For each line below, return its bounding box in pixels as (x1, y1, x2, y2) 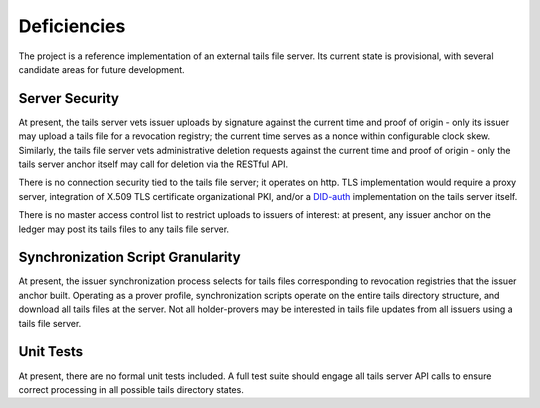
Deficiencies (18, 15, 126, 37)
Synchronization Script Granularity (18, 249, 241, 266)
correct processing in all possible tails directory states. (18, 383, 244, 395)
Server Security (18, 90, 120, 107)
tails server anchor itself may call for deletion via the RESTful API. (18, 158, 289, 170)
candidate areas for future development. (18, 63, 185, 75)
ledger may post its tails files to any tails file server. (18, 223, 230, 235)
